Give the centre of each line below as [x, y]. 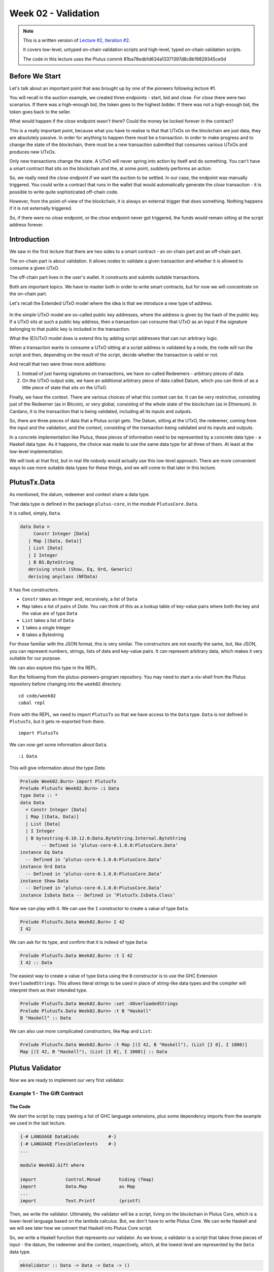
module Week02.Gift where [52, 1165]
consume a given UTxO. [34, 268]
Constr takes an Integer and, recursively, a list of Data [80, 599]
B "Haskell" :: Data [45, 1018]
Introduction [29, 239]
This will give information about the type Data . [58, 768]
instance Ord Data [43, 867]
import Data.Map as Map [78, 1186]
